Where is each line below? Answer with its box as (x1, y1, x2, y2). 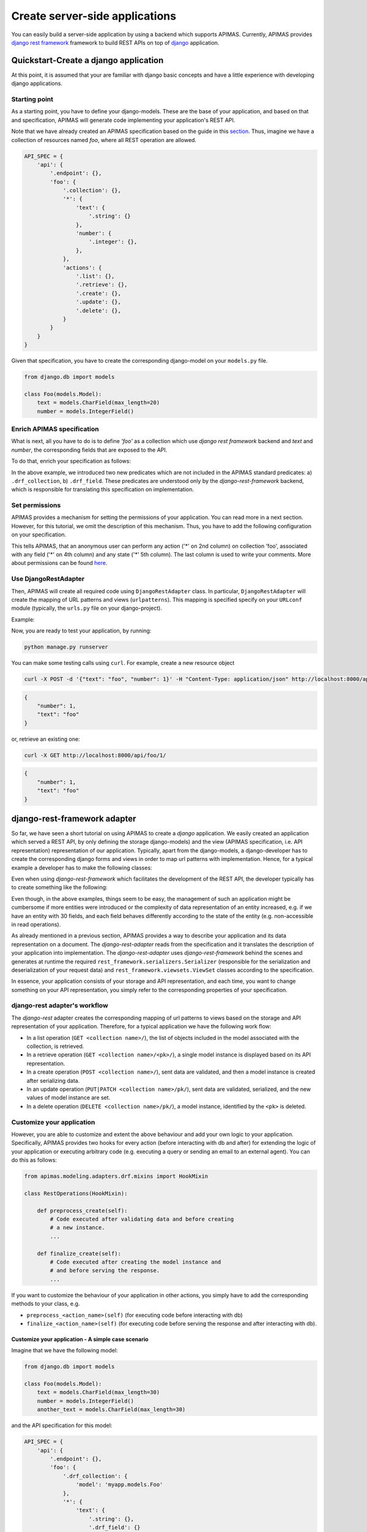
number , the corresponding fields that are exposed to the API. (11, 446, 168, 453)
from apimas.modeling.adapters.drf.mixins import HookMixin (24, 1173, 209, 1180)
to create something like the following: (11, 884, 108, 891)
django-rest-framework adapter (11, 813, 136, 824)
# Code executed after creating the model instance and (50, 1258, 221, 1265)
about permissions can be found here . (11, 559, 108, 567)
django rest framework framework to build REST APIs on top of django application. (11, 39, 220, 46)
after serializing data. (26, 1077, 80, 1084)
